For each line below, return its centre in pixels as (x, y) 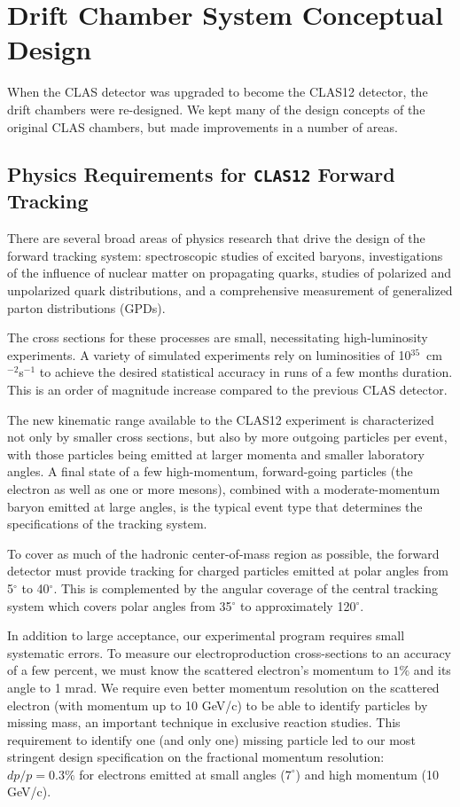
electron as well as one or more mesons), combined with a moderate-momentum (224, 488)
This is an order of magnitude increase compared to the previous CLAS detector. (227, 390)
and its (432, 670)
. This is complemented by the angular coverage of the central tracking (246, 588)
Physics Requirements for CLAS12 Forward (201, 174)
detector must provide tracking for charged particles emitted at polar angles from (228, 571)
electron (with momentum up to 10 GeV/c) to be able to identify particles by (218, 705)
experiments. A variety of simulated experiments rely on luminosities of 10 (209, 354)
